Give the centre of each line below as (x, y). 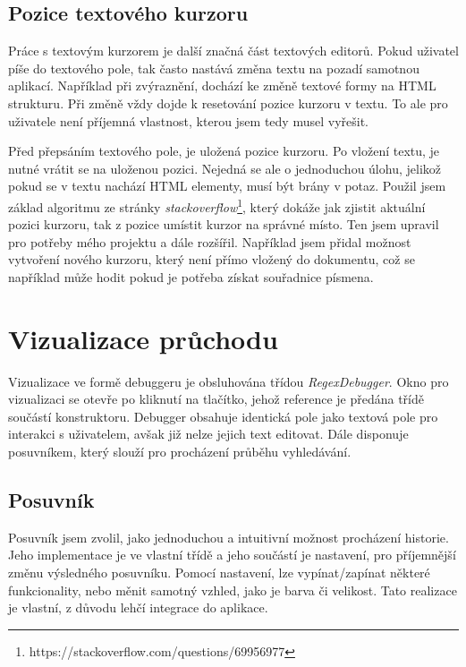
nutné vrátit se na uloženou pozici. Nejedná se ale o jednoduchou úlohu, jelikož (225, 168)
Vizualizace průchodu (143, 338)
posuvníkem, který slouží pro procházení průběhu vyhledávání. (180, 452)
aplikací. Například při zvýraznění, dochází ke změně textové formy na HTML (222, 86)
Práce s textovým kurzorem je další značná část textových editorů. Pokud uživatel (233, 51)
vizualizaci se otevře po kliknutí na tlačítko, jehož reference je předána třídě (216, 399)
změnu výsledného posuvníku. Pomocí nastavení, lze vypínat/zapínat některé (219, 573)
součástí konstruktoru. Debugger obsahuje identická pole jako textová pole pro (223, 416)
